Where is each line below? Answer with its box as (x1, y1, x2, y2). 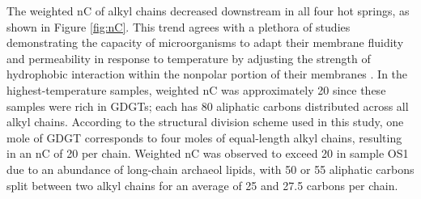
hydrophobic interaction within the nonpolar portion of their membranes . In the (6, 66, 408, 83)
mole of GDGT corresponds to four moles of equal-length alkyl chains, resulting (6, 129, 402, 146)
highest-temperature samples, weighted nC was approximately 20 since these (6, 81, 386, 98)
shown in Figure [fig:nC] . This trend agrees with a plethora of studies (6, 18, 351, 35)
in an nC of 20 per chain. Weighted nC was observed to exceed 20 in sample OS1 (6, 145, 409, 162)
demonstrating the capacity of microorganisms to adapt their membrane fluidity (6, 34, 404, 51)
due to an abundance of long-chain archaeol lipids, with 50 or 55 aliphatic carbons (6, 160, 415, 177)
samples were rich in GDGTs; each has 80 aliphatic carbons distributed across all (6, 97, 409, 114)
